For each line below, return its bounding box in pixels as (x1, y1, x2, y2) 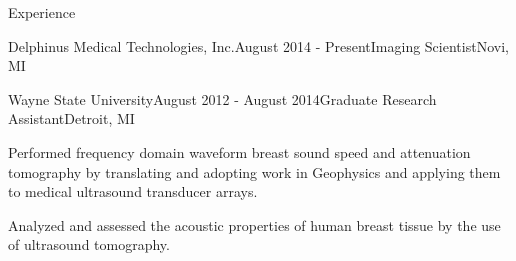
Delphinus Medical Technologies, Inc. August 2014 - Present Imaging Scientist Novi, (8, 35, 509, 56)
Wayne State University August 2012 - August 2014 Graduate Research (8, 88, 437, 109)
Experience (8, 2, 76, 22)
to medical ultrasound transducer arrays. (8, 181, 258, 202)
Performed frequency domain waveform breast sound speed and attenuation (8, 141, 471, 162)
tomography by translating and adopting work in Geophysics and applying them (8, 161, 501, 182)
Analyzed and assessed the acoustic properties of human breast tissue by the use (8, 214, 501, 235)
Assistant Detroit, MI (8, 108, 135, 129)
